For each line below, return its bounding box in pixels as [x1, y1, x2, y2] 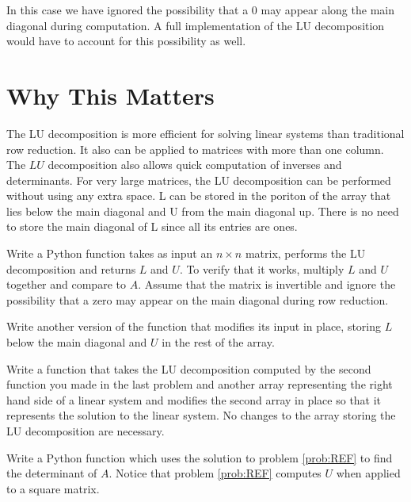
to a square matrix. [6, 480, 100, 496]
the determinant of [6, 465, 97, 481]
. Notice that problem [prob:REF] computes [108, 465, 322, 481]
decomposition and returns [6, 260, 136, 277]
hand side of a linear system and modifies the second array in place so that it [6, 391, 382, 408]
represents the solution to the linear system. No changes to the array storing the [6, 407, 396, 423]
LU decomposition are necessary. [6, 423, 165, 439]
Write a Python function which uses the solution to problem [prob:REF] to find [6, 449, 393, 466]
